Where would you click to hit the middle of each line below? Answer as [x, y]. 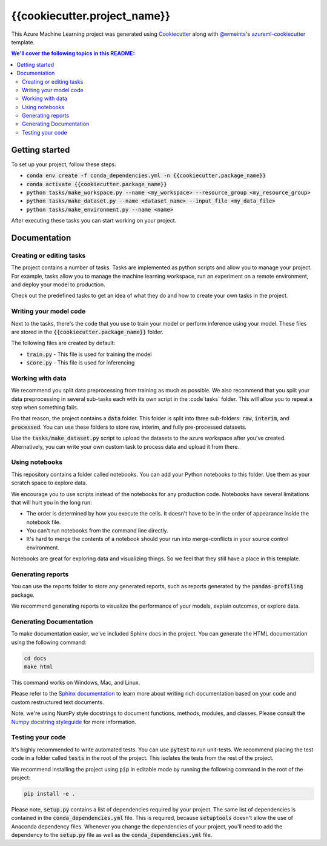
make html [38, 667]
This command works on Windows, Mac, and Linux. [76, 683]
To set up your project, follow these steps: [64, 164]
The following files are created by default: [63, 343]
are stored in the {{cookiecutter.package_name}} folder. [87, 332]
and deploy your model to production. [58, 284]
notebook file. [44, 522]
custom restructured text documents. [58, 702]
